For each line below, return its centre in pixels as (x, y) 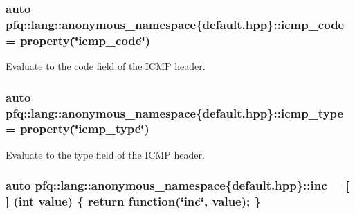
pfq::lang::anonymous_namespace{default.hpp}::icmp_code (175, 24)
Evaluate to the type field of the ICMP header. (105, 154)
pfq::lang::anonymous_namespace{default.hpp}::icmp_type (175, 113)
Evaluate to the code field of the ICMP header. (106, 66)
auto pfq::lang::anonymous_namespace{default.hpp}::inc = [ (177, 185)
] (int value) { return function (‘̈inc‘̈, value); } (133, 201)
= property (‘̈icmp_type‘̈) (78, 128)
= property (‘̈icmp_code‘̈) (78, 40)
